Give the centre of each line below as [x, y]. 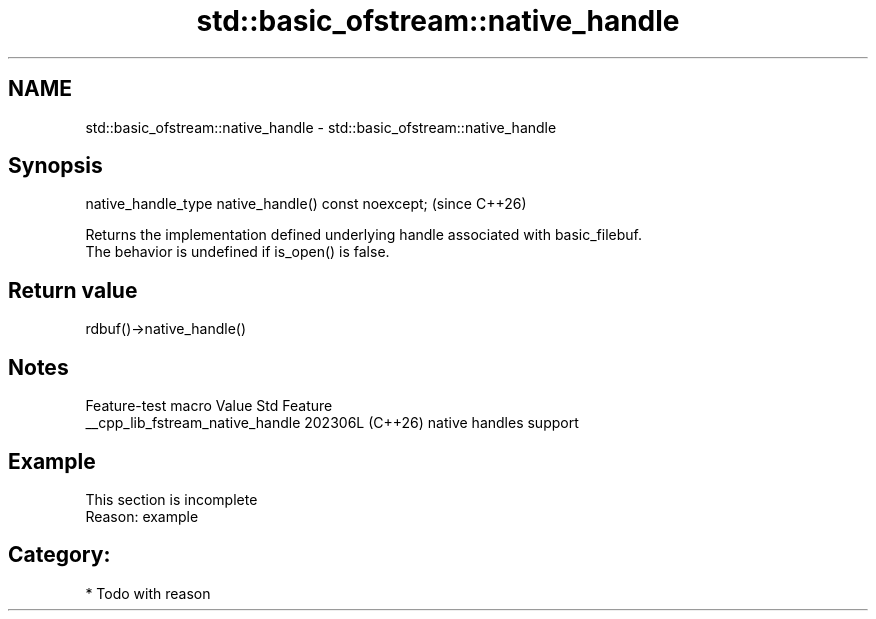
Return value [73, 290]
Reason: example [142, 516]
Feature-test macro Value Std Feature [209, 406]
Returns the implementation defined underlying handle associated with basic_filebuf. [364, 235]
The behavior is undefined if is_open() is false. [237, 252]
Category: [59, 555]
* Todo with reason [148, 593]
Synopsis [55, 166]
